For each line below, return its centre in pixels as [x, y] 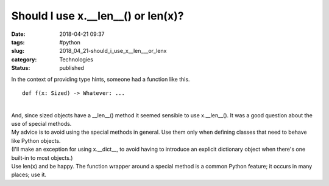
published [72, 68]
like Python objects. [36, 140]
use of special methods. [41, 124]
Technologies [76, 59]
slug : [18, 51]
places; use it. [29, 175]
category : [24, 59]
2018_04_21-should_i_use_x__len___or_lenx [113, 51]
